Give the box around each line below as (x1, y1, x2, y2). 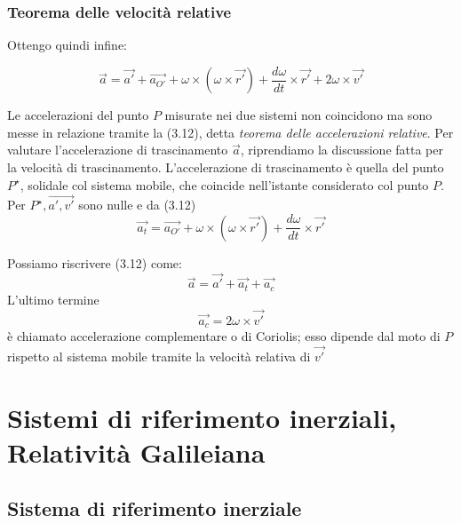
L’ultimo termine (7, 289, 99, 308)
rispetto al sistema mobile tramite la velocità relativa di (7, 346, 311, 365)
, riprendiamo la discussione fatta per (240, 140, 443, 159)
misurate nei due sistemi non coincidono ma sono (164, 106, 433, 124)
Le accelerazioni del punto (7, 106, 149, 124)
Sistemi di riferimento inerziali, (7, 399, 397, 435)
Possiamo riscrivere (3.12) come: (7, 253, 182, 272)
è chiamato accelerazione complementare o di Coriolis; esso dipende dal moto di (7, 327, 441, 345)
